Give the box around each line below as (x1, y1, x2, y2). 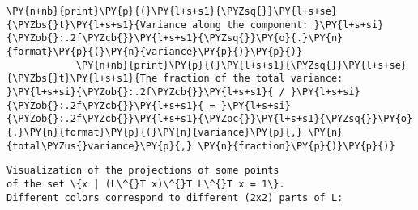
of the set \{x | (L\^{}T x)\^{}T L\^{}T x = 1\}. (6, 178, 285, 190)
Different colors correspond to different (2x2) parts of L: (6, 191, 343, 204)
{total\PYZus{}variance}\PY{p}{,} (6, 140, 193, 152)
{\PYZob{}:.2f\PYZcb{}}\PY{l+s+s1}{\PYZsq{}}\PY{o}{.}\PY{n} (6, 32, 343, 44)
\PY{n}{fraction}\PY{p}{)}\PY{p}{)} (198, 140, 395, 152)
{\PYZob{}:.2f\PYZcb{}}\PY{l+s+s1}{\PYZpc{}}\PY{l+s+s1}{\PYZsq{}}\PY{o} (6, 113, 413, 125)
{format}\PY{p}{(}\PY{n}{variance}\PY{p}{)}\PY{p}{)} (6, 45, 303, 57)
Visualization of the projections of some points (6, 165, 279, 177)
